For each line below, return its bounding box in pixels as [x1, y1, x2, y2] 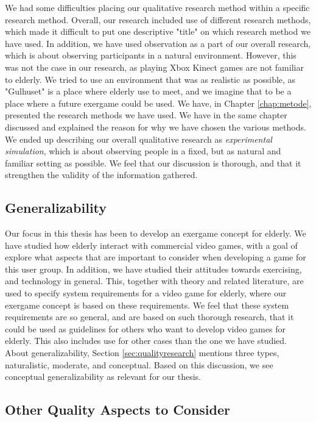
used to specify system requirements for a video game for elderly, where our [5, 287, 287, 299]
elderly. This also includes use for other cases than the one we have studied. [5, 334, 287, 347]
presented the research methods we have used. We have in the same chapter [5, 109, 287, 121]
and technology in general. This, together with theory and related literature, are [5, 274, 304, 287]
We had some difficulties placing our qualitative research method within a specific [5, 1, 310, 13]
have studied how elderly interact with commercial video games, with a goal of [5, 238, 298, 251]
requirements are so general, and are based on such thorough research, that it [5, 310, 294, 323]
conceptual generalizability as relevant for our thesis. [5, 370, 201, 383]
